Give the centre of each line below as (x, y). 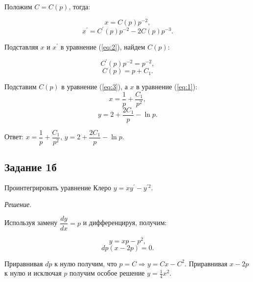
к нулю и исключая (33, 273)
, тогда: (80, 6)
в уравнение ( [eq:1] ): (167, 87)
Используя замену (31, 222)
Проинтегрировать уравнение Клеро (58, 188)
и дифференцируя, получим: (125, 222)
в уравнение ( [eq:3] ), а (94, 87)
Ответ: (14, 137)
